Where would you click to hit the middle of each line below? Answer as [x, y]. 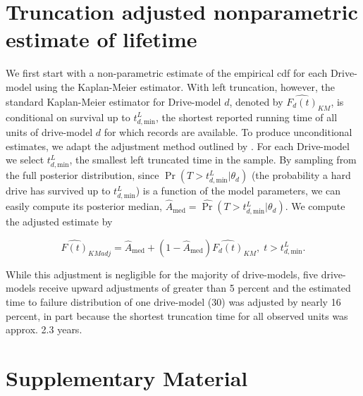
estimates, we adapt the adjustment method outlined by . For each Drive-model [178, 146]
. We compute [315, 206]
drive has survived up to [58, 191]
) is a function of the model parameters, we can [238, 191]
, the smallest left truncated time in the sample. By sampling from [213, 160]
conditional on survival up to [68, 117]
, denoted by [256, 101]
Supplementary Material [127, 377]
